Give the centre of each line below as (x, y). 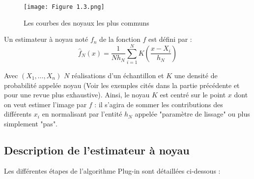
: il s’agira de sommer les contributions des (159, 104)
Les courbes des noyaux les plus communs (86, 22)
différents (18, 114)
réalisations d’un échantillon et (118, 75)
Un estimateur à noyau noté (46, 39)
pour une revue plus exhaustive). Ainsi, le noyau (77, 95)
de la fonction (120, 39)
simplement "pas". (31, 123)
